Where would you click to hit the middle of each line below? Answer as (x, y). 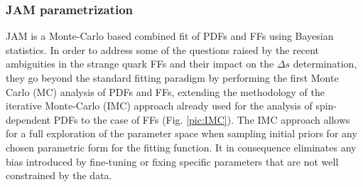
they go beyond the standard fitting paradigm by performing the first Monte (172, 78)
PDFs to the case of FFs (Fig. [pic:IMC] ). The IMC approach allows (202, 119)
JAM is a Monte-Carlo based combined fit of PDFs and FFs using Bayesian (170, 36)
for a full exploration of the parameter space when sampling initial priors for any (181, 133)
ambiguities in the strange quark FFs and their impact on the (140, 64)
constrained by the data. (59, 175)
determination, (325, 64)
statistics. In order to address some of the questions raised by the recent (163, 49)
